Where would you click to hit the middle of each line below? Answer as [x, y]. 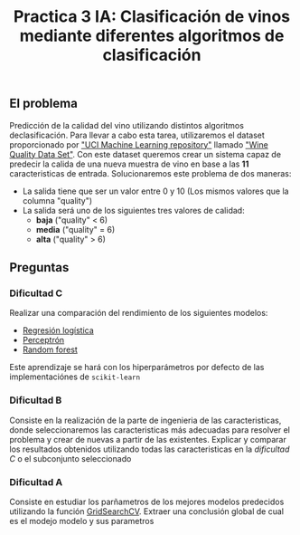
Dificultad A [36, 482]
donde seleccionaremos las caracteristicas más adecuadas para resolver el [150, 430]
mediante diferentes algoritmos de [152, 36]
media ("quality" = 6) [75, 229]
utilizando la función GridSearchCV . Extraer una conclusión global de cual [147, 511]
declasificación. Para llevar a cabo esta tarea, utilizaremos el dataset [137, 135]
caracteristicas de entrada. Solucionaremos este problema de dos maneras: [150, 173]
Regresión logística [58, 330]
